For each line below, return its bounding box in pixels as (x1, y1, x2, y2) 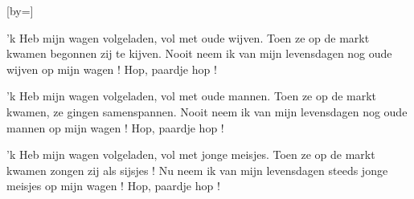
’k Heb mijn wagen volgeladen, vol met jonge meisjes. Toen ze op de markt (6, 146, 375, 163)
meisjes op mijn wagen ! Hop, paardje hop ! (6, 177, 220, 194)
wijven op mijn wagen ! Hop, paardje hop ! (6, 60, 217, 77)
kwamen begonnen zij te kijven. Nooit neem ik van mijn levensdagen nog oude (6, 45, 392, 62)
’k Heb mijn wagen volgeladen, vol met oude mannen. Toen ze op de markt (6, 87, 377, 104)
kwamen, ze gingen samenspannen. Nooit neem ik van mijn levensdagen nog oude (6, 103, 408, 120)
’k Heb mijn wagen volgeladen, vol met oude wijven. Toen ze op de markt (6, 29, 370, 46)
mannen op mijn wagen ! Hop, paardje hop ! (6, 119, 224, 136)
